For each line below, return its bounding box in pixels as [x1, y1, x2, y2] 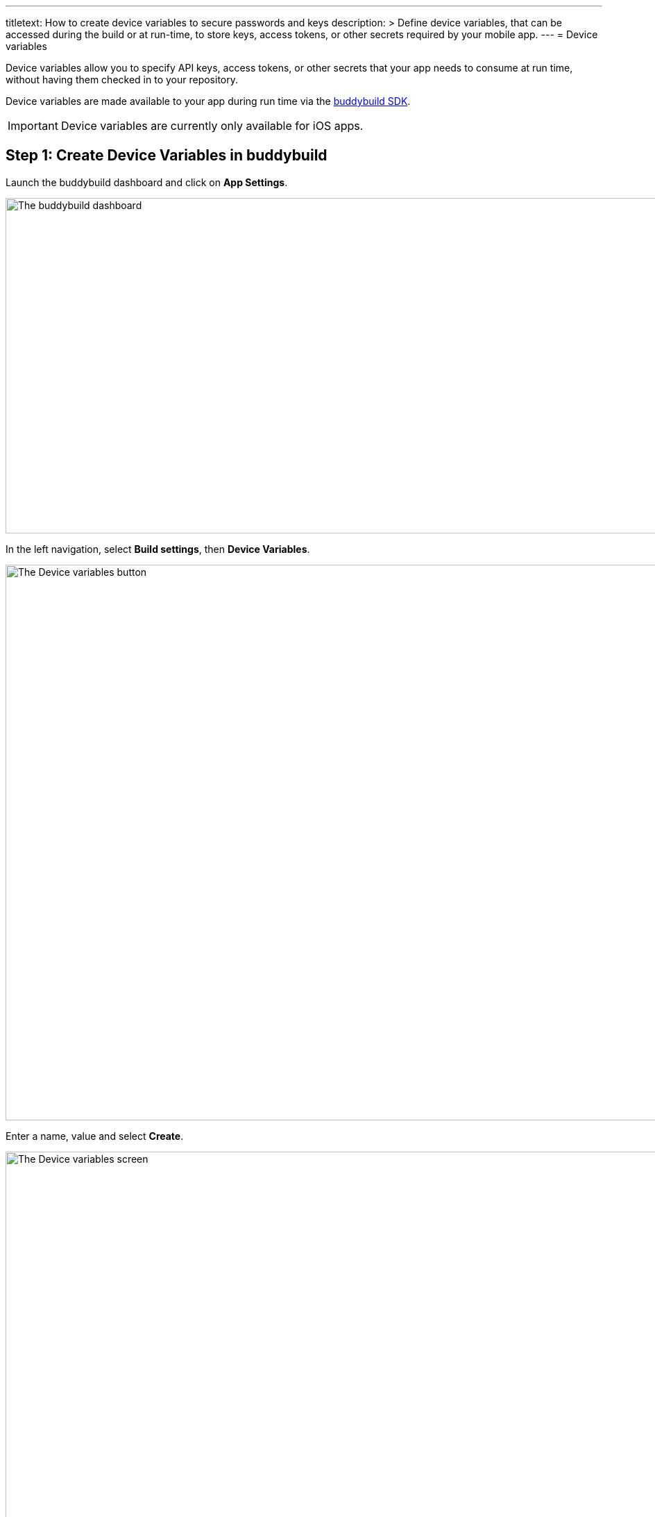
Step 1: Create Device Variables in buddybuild [6, 147, 327, 165]
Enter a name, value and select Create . [6, 1129, 184, 1142]
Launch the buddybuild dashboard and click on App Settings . [6, 176, 288, 188]
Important [8, 119, 58, 133]
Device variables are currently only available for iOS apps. [60, 119, 364, 133]
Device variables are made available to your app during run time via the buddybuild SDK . [6, 95, 411, 107]
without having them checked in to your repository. [6, 74, 238, 85]
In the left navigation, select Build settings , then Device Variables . [6, 542, 310, 555]
